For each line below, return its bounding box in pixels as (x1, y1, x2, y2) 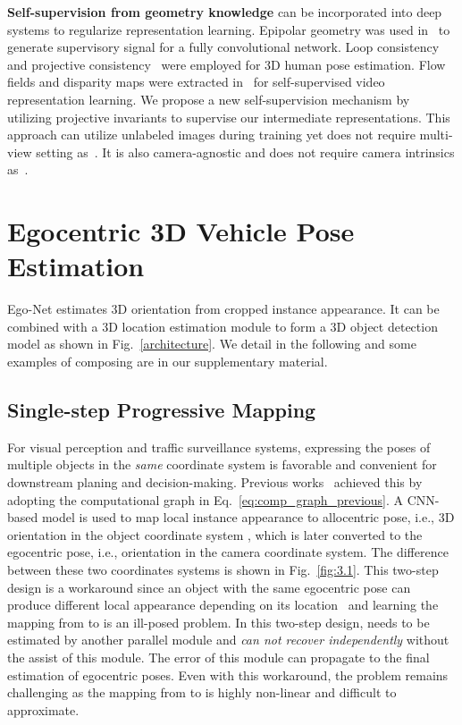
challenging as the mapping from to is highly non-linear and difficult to (7, 683, 397, 702)
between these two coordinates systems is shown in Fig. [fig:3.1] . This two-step (7, 560, 439, 578)
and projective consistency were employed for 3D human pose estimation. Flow (7, 55, 446, 73)
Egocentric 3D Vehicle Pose (7, 213, 355, 249)
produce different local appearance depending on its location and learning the (7, 595, 439, 614)
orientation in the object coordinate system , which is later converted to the (7, 525, 423, 544)
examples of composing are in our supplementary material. (7, 352, 328, 371)
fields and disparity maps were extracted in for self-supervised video (7, 72, 385, 91)
